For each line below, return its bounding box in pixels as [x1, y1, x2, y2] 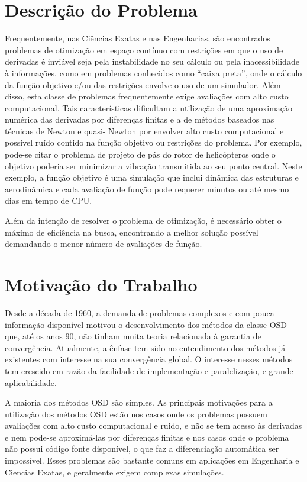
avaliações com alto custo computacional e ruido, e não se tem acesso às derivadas [5, 419, 302, 432]
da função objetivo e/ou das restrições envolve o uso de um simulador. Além [5, 78, 281, 91]
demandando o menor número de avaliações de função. [5, 237, 202, 250]
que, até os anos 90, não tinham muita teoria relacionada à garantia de [5, 330, 261, 342]
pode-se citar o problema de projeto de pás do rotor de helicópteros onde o [5, 148, 276, 160]
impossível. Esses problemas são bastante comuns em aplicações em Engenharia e [5, 454, 299, 467]
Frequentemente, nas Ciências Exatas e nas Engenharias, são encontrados [5, 32, 270, 44]
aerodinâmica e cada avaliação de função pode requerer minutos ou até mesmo [5, 182, 289, 195]
